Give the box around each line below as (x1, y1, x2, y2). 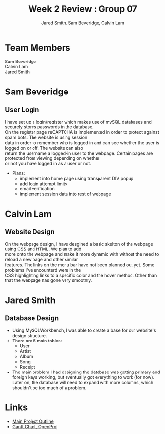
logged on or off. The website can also (5, 145, 84, 151)
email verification (19, 186, 55, 191)
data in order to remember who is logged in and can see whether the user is (5, 139, 159, 146)
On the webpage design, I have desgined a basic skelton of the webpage (5, 241, 154, 247)
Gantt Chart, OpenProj (12, 423, 58, 429)
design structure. (12, 332, 47, 338)
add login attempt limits (19, 181, 67, 186)
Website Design (5, 228, 55, 236)
